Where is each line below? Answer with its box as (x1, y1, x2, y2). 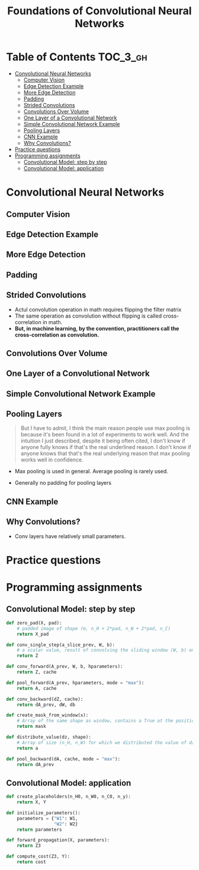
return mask (17, 724, 46, 730)
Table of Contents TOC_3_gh (6, 51, 147, 64)
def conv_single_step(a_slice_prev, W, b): (6, 642, 115, 648)
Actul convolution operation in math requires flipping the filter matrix (14, 306, 182, 313)
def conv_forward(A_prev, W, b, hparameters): (6, 664, 123, 670)
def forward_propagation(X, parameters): (6, 837, 110, 843)
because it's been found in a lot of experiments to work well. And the (20, 431, 189, 438)
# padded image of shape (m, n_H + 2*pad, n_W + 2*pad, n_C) (17, 626, 171, 632)
